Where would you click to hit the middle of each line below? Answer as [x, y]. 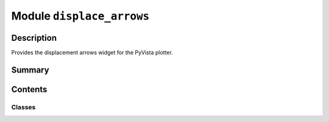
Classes [23, 107]
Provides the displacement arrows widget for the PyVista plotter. [92, 52]
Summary [30, 70]
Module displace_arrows [80, 16]
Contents [29, 89]
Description [34, 38]
